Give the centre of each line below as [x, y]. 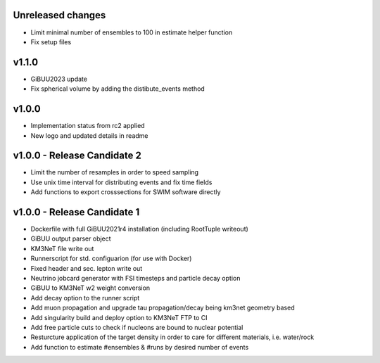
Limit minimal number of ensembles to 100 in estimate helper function [132, 32]
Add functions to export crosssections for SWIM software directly [126, 192]
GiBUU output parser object [71, 238]
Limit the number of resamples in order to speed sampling [115, 172]
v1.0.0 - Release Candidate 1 [76, 212]
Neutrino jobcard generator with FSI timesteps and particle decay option [135, 279]
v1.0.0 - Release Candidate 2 [77, 156]
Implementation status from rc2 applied [88, 126]
